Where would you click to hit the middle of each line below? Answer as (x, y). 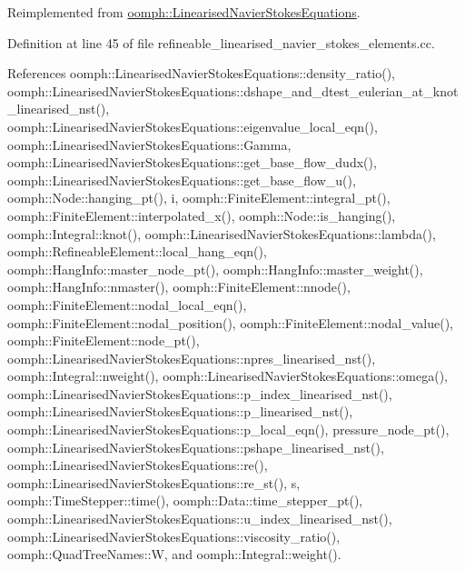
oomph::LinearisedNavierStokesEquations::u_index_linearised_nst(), (200, 519)
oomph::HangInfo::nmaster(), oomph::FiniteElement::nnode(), (179, 287)
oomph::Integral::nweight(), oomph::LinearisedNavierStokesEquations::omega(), (228, 376)
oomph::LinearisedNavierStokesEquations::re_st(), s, (154, 482)
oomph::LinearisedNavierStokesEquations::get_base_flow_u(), (182, 180)
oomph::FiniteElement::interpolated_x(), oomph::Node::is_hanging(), (202, 215)
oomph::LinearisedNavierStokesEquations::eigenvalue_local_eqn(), (193, 126)
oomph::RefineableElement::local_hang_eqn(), (137, 251)
